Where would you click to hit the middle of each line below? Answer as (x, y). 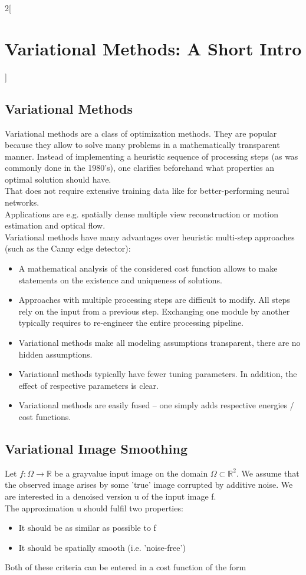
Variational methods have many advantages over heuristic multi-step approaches (150, 237)
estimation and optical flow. (55, 225)
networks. (22, 202)
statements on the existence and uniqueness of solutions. (120, 280)
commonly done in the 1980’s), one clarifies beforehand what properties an (139, 168)
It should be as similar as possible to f (87, 528)
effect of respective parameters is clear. (88, 385)
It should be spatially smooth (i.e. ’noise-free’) (102, 547)
